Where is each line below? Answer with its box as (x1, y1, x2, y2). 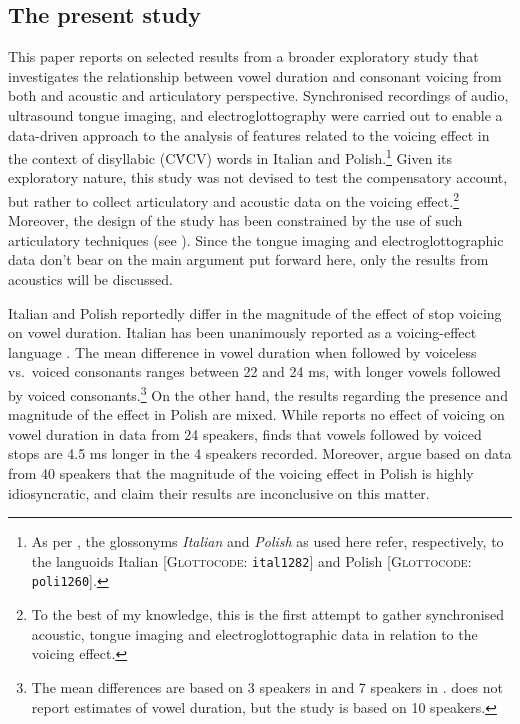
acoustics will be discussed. (8, 269, 173, 290)
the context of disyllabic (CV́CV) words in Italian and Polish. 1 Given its (8, 145, 453, 168)
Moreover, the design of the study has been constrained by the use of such (8, 210, 463, 231)
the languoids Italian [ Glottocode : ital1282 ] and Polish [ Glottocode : (31, 550, 472, 571)
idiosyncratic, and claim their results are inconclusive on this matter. (8, 482, 430, 503)
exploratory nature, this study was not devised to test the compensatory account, (8, 167, 508, 188)
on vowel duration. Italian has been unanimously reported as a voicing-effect (8, 322, 477, 343)
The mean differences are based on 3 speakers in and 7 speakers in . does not (31, 676, 504, 697)
